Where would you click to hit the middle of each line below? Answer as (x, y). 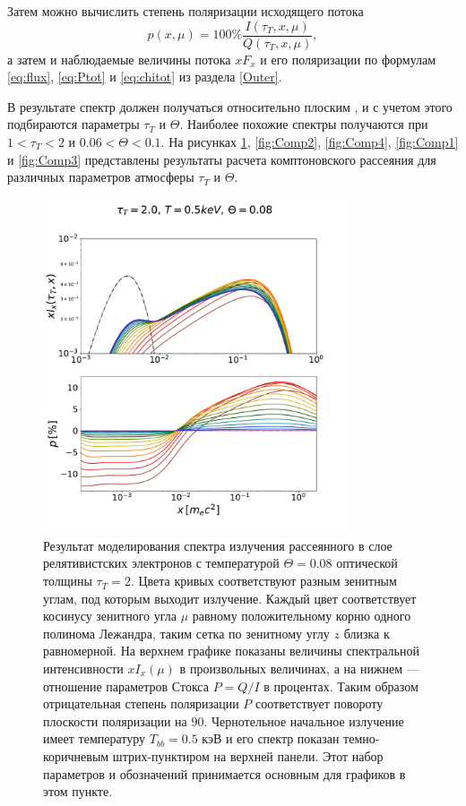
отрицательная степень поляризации (141, 703)
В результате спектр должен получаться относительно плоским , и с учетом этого (230, 106)
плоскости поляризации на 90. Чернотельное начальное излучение (224, 720)
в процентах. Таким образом (341, 686)
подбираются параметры (73, 124)
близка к (367, 633)
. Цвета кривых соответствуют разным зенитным (263, 581)
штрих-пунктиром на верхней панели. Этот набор (248, 756)
